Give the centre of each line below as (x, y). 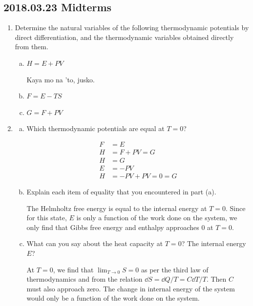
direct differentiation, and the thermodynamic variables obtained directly (124, 37)
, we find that (73, 269)
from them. (32, 47)
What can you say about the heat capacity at (95, 243)
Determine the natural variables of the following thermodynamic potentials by (132, 28)
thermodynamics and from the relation (84, 279)
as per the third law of (175, 269)
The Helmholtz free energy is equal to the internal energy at (117, 208)
